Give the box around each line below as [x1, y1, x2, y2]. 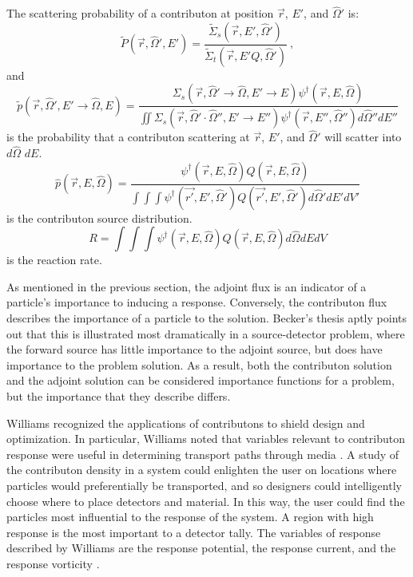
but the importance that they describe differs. [6, 388, 231, 404]
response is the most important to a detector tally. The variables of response [6, 524, 381, 540]
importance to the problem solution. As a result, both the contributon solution [6, 356, 392, 373]
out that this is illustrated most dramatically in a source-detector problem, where [6, 325, 405, 342]
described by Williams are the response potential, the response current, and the [6, 539, 396, 556]
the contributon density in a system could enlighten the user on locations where [6, 461, 397, 478]
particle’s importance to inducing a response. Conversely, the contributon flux [6, 294, 387, 310]
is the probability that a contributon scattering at [6, 128, 250, 145]
